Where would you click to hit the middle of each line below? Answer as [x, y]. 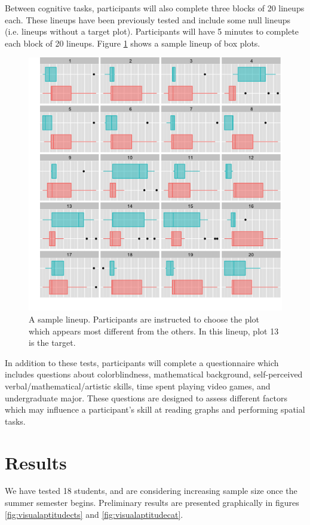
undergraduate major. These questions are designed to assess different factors [146, 397]
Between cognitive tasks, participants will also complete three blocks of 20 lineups [155, 8]
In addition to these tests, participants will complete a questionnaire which [142, 362]
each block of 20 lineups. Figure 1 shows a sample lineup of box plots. [133, 43]
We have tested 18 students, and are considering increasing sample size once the [151, 491]
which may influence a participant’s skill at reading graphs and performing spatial [155, 409]
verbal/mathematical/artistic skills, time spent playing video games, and [138, 386]
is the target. [52, 343]
